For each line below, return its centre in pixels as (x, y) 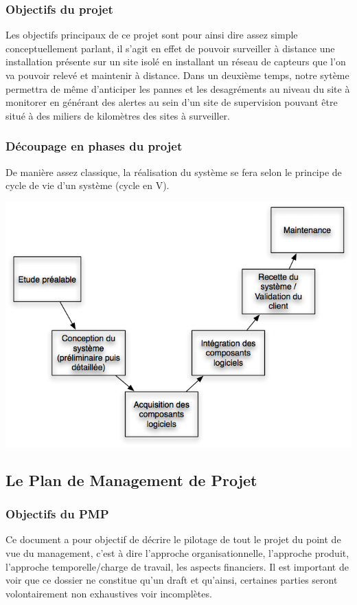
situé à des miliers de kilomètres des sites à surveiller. (118, 115)
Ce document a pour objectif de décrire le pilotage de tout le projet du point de (173, 539)
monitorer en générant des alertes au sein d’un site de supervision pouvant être (172, 102)
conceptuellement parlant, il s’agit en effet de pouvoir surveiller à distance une (170, 48)
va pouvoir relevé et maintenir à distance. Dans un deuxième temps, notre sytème (177, 75)
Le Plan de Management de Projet (131, 480)
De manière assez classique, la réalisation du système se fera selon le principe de (174, 172)
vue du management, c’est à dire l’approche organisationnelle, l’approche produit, (177, 553)
